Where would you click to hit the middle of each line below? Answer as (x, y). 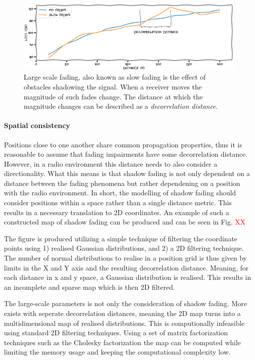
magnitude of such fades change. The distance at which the (113, 96)
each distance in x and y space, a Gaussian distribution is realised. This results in (127, 277)
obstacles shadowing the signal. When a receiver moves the (113, 86)
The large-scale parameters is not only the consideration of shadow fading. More (126, 303)
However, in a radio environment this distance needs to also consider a (111, 163)
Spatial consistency (37, 125)
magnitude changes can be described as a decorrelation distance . (121, 106)
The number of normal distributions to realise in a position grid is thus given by (126, 258)
